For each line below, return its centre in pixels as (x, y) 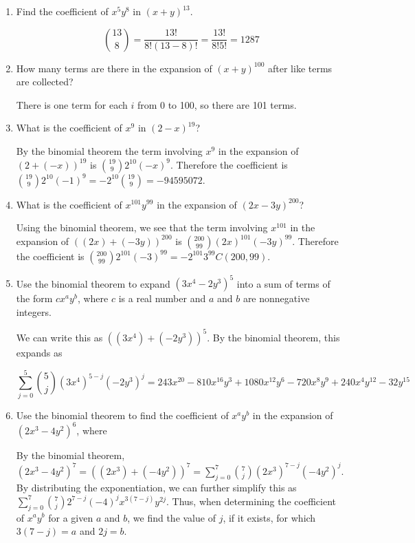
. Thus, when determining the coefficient (251, 501)
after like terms (300, 68)
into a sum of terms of (283, 283)
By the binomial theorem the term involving (109, 150)
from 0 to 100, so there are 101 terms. (217, 104)
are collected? (45, 82)
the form (34, 298)
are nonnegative (276, 298)
